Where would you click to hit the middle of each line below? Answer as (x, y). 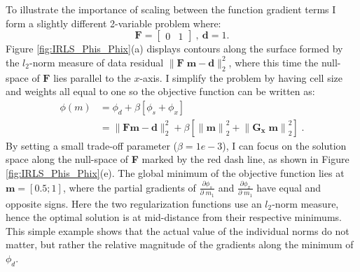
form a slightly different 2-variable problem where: (113, 23)
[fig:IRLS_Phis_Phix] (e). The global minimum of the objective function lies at (175, 173)
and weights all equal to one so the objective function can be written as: (160, 91)
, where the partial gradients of (129, 187)
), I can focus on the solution (284, 145)
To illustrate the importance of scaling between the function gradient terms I (171, 9)
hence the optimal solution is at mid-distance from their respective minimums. (174, 217)
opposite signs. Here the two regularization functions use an (134, 203)
